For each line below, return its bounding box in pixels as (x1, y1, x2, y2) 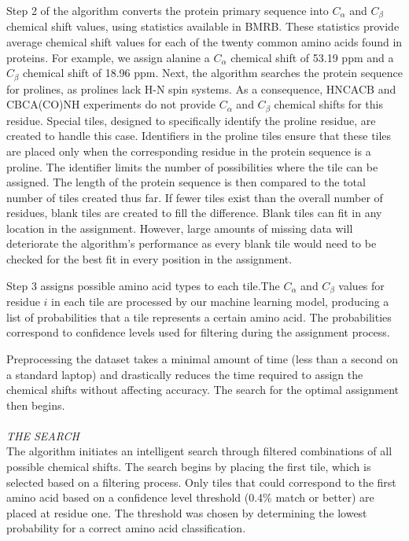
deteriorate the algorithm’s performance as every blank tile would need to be (6, 235, 377, 252)
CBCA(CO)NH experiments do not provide (6, 96, 216, 112)
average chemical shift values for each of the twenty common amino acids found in (6, 34, 403, 50)
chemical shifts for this (274, 96, 383, 112)
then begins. (6, 396, 65, 413)
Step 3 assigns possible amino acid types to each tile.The (6, 277, 280, 293)
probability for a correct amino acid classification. (6, 520, 246, 536)
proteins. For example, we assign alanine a (6, 49, 210, 65)
